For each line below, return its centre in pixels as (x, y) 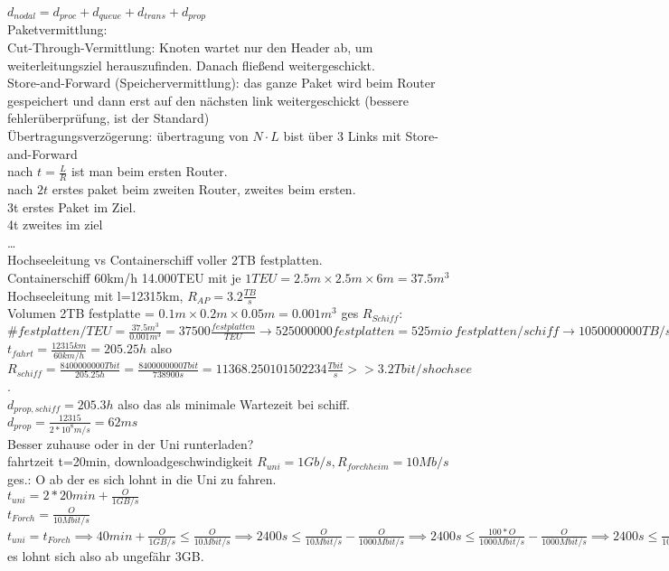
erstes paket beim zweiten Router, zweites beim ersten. (204, 189)
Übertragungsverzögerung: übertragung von (128, 136)
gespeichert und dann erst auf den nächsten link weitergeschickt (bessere (208, 100)
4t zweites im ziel (55, 225)
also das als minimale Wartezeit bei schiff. (234, 403)
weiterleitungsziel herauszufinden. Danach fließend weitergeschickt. (191, 65)
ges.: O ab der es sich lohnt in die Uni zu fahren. (142, 478)
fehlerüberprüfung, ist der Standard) (108, 118)
